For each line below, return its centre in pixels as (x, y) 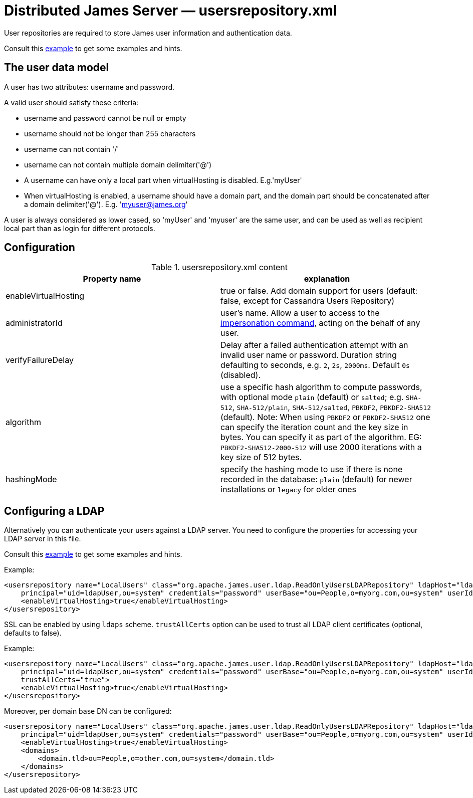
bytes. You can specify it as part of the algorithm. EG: (321, 437)
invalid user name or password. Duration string (309, 355)
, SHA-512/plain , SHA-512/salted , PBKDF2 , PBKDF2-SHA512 (331, 407)
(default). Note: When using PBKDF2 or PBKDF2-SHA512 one (325, 417)
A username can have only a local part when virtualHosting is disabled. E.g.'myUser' (163, 180)
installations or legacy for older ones (289, 489)
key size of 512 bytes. (261, 457)
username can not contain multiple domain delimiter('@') (118, 164)
